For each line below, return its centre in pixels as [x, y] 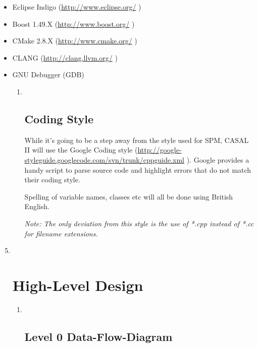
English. [37, 206]
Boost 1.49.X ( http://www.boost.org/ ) [73, 23]
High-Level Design [78, 285]
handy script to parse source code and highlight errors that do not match [138, 169]
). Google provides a [218, 159]
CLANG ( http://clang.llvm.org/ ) [65, 57]
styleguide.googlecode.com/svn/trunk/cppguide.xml [104, 159]
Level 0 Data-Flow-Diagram [98, 336]
